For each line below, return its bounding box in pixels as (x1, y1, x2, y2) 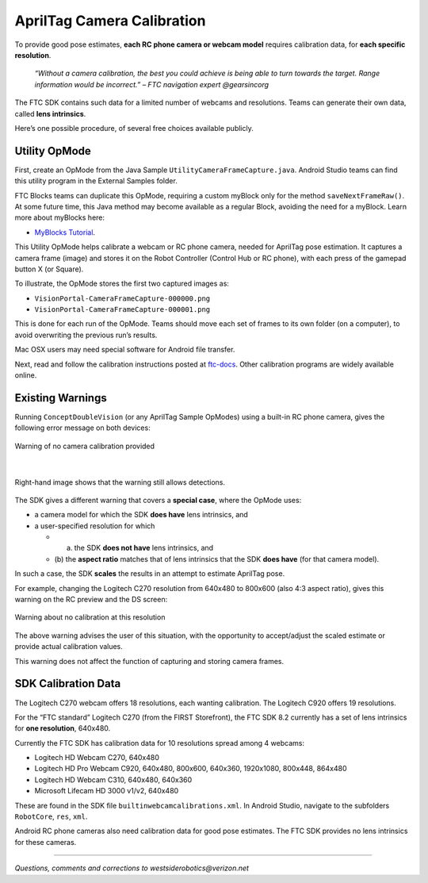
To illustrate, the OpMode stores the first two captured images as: (14, 278, 230, 289)
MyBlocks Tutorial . (34, 227, 95, 237)
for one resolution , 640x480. (14, 724, 111, 733)
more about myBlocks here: (14, 213, 105, 222)
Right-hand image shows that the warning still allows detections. (14, 477, 226, 487)
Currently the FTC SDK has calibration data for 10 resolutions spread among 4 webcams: (14, 738, 305, 747)
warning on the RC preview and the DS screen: (14, 595, 168, 605)
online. (14, 370, 37, 380)
